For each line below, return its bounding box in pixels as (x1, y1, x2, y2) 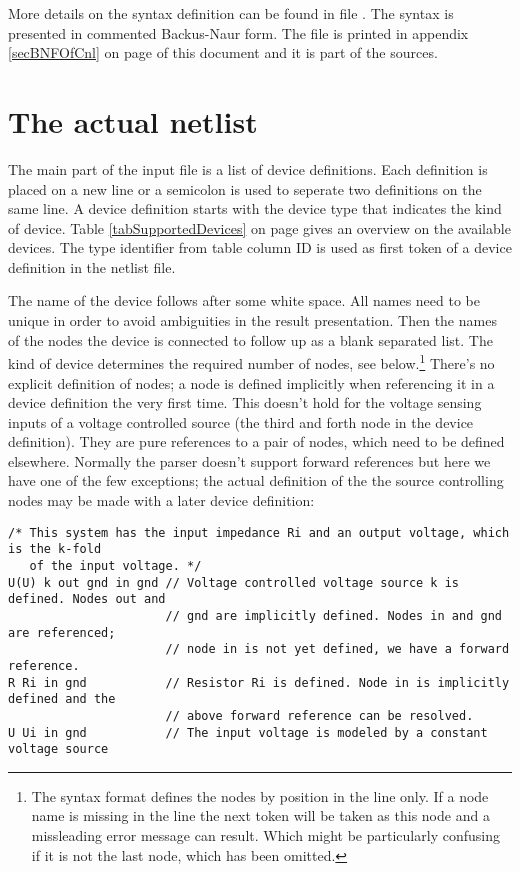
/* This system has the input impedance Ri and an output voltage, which (8, 525, 510, 540)
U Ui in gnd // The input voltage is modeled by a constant (8, 725, 488, 740)
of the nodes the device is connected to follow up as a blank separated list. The (8, 329, 493, 350)
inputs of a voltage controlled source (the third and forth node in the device (8, 411, 474, 432)
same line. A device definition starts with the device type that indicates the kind (8, 198, 502, 219)
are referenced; (8, 625, 116, 640)
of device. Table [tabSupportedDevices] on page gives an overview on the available (8, 217, 511, 238)
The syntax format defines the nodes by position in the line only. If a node (31, 785, 489, 806)
